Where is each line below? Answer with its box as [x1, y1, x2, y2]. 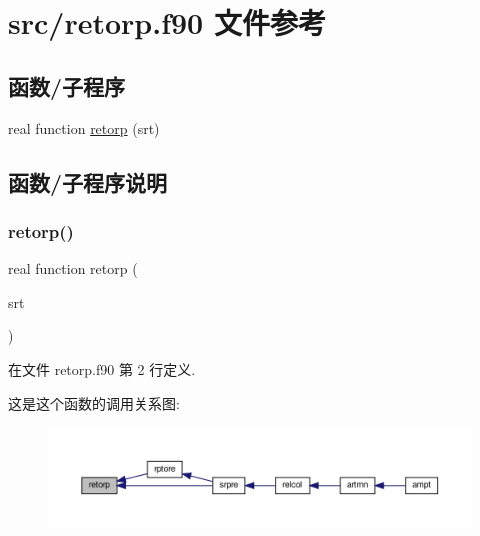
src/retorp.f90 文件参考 [8, 2, 326, 43]
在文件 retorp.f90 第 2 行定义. [8, 358, 196, 379]
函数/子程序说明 [8, 166, 168, 197]
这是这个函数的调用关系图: [8, 392, 180, 413]
